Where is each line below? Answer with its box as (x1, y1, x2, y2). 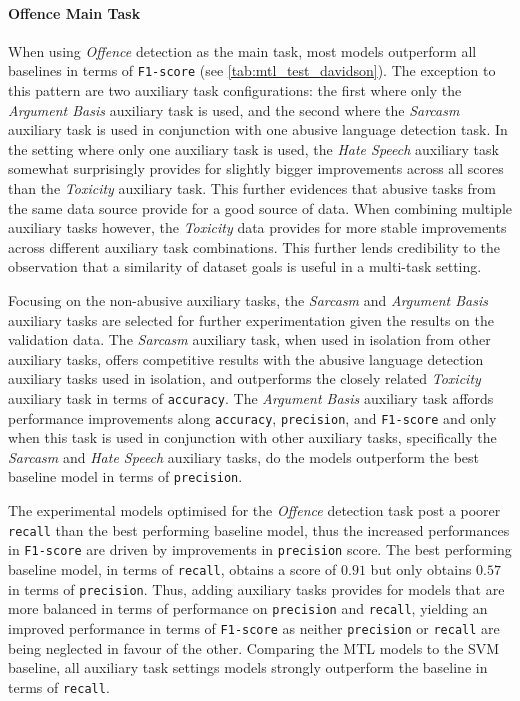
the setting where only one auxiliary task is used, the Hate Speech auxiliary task (8, 138, 499, 159)
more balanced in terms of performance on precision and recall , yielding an (8, 598, 488, 619)
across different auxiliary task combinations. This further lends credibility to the (8, 236, 500, 257)
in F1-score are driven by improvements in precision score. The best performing (8, 539, 512, 560)
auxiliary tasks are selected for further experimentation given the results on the (8, 309, 494, 330)
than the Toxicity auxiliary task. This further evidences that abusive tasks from (8, 178, 497, 199)
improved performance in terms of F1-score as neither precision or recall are (8, 617, 500, 638)
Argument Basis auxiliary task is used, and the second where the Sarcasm (8, 99, 460, 120)
